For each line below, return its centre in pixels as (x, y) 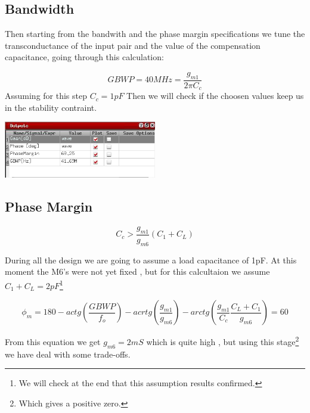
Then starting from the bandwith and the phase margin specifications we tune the (155, 34)
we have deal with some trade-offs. (68, 354)
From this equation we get (53, 341)
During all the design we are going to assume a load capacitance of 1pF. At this (151, 260)
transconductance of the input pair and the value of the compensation (133, 45)
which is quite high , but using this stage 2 (223, 341)
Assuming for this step (46, 96)
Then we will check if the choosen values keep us (215, 96)
